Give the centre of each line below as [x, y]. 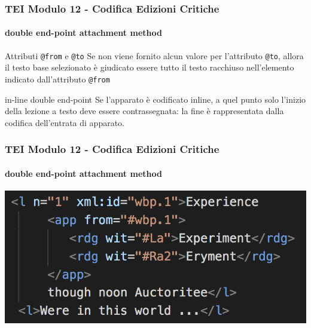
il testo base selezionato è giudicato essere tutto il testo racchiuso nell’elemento [150, 67]
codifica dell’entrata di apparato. [65, 122]
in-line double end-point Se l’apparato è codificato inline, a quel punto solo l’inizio [155, 99]
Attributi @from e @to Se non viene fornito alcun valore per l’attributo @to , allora [154, 55]
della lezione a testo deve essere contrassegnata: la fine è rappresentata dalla [144, 111]
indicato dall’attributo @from [57, 79]
